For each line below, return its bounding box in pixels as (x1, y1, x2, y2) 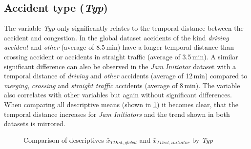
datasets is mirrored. (4, 118, 65, 129)
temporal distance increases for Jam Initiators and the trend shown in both (4, 109, 230, 119)
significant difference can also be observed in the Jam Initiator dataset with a (4, 61, 236, 71)
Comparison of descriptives (23, 134, 104, 145)
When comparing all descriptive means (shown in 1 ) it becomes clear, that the (4, 99, 238, 109)
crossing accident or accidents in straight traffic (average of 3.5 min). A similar (4, 51, 238, 61)
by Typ (192, 134, 213, 145)
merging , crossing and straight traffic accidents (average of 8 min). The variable (4, 80, 240, 90)
